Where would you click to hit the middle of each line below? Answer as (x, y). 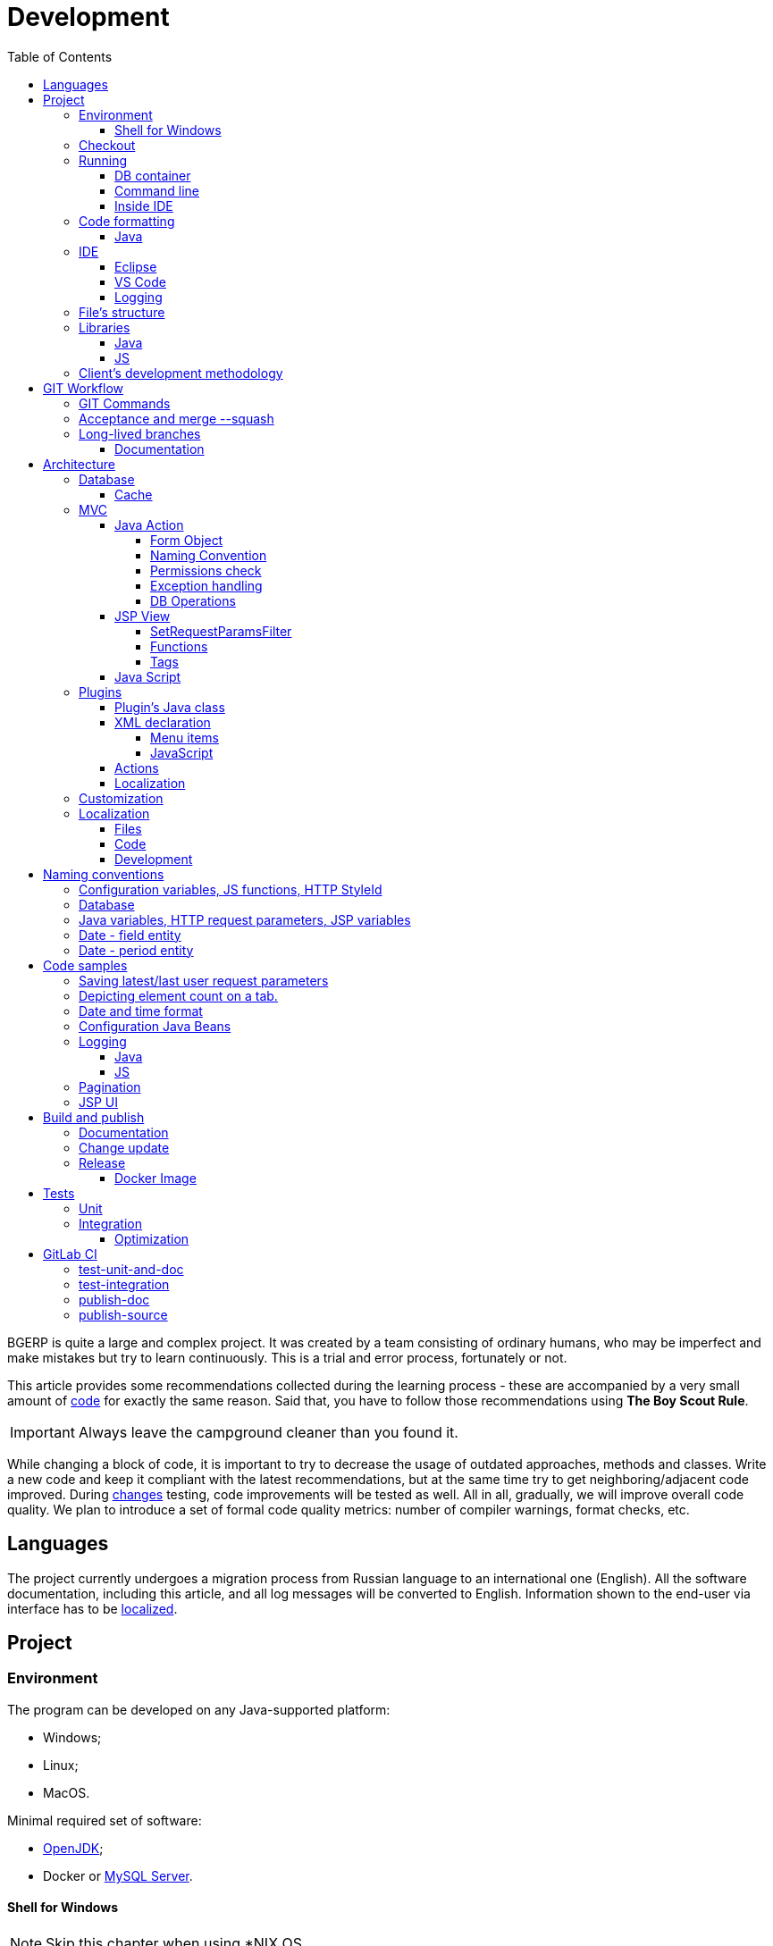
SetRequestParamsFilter (221, 631)
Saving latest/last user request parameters (204, 980)
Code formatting (127, 221)
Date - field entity (130, 935)
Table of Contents (60, 56)
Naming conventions (104, 874)
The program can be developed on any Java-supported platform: (199, 1709)
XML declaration (163, 722)
